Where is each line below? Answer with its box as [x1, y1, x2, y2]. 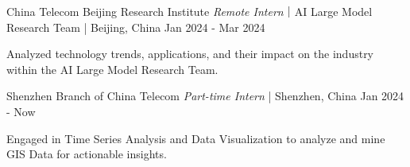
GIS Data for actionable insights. [6, 146, 167, 162]
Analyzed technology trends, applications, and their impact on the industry [6, 45, 374, 62]
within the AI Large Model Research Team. [6, 60, 219, 77]
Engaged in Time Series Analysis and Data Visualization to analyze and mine [6, 130, 385, 146]
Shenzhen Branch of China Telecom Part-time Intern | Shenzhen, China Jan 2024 [6, 87, 404, 104]
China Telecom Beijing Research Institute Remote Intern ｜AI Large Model [6, 3, 373, 19]
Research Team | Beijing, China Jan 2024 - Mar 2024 [6, 18, 265, 35]
